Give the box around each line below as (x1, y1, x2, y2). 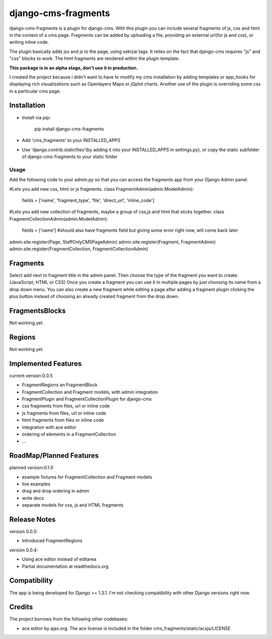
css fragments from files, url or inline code (22, 403, 110, 409)
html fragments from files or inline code (22, 417, 104, 423)
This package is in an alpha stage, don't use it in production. (9, 64, 138, 70)
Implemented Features (9, 359, 82, 368)
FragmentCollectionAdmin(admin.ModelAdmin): (9, 216, 108, 222)
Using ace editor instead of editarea (22, 556, 97, 562)
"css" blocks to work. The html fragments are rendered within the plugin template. (9, 55, 180, 61)
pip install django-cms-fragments (34, 126, 104, 132)
